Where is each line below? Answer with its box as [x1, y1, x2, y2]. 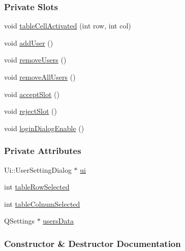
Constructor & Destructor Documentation [4, 237, 181, 249]
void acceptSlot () [4, 88, 59, 99]
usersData [43, 215, 74, 226]
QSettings [4, 215, 35, 226]
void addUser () [4, 37, 53, 48]
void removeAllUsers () [4, 72, 76, 82]
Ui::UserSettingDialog [4, 164, 72, 175]
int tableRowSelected [4, 181, 70, 192]
